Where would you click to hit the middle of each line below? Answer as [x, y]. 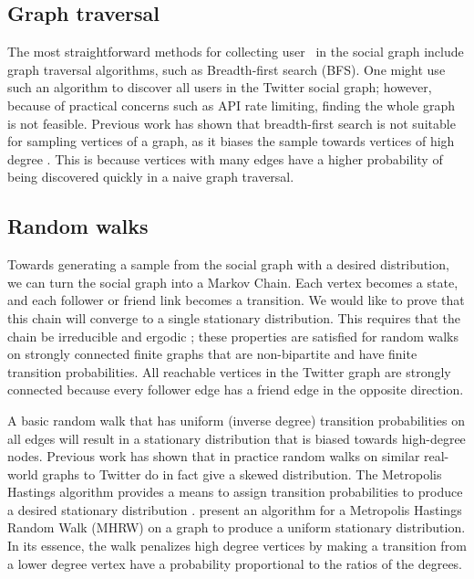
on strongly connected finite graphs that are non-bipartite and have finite [212, 354]
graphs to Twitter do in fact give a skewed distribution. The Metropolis [242, 474]
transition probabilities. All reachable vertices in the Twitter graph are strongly [229, 371]
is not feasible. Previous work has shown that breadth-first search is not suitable [232, 123]
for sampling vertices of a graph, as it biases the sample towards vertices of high [231, 141]
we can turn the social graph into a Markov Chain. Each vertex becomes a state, [233, 282]
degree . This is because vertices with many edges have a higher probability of [225, 158]
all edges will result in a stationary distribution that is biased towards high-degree [237, 438]
